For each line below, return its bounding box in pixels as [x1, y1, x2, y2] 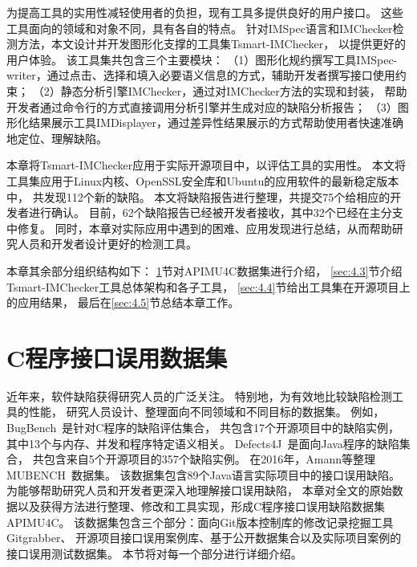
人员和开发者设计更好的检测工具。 [17, 235, 197, 252]
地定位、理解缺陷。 [6, 129, 107, 146]
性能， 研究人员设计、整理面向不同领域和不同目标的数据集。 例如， [28, 403, 385, 420]
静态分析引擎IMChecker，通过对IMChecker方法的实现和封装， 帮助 [60, 82, 407, 99]
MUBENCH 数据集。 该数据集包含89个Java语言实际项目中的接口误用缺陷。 [6, 466, 400, 483]
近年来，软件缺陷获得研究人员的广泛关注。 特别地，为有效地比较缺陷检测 [6, 387, 392, 404]
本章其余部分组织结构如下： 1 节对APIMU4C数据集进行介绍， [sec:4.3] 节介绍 [6, 262, 403, 279]
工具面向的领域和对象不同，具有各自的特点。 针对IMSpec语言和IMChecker [6, 19, 393, 36]
